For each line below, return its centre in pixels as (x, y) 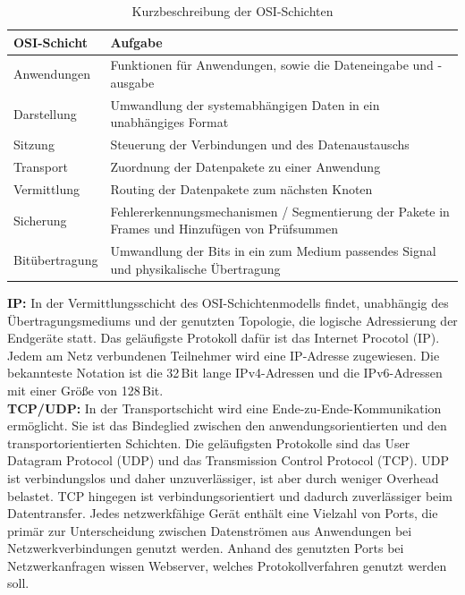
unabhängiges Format (169, 122)
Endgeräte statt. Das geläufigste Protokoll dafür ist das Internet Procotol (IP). (224, 338)
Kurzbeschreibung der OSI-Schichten (232, 11)
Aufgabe (136, 42)
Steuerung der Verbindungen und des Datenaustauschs (260, 144)
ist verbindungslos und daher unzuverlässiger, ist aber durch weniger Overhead (223, 477)
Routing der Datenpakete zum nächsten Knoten (241, 189)
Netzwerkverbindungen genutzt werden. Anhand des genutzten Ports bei (206, 548)
